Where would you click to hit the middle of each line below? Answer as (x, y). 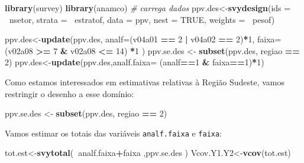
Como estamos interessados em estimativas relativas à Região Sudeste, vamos (145, 81)
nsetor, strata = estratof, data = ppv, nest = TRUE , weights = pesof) (142, 19)
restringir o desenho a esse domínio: (69, 93)
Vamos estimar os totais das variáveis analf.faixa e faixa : (114, 133)
